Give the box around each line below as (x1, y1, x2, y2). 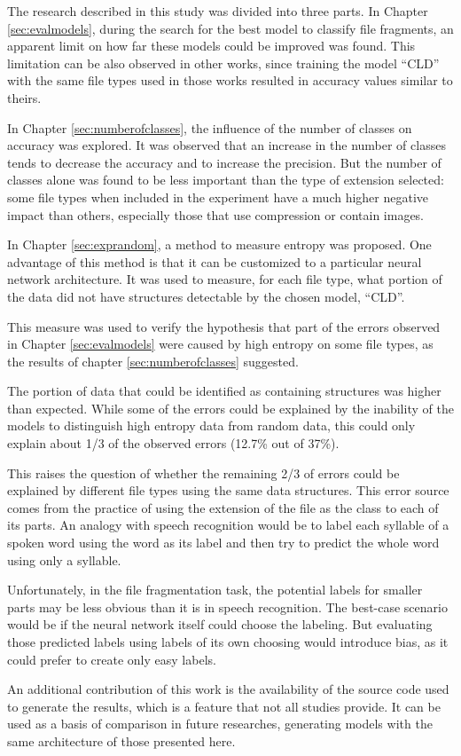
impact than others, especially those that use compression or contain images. (7, 205, 425, 224)
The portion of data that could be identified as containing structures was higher (7, 382, 441, 400)
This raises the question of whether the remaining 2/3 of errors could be (7, 463, 400, 482)
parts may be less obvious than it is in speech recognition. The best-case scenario (7, 597, 448, 616)
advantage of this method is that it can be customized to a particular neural (7, 252, 422, 271)
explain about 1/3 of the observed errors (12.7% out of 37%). (7, 434, 340, 453)
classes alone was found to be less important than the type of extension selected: (7, 170, 444, 189)
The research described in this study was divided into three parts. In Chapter (7, 2, 428, 20)
